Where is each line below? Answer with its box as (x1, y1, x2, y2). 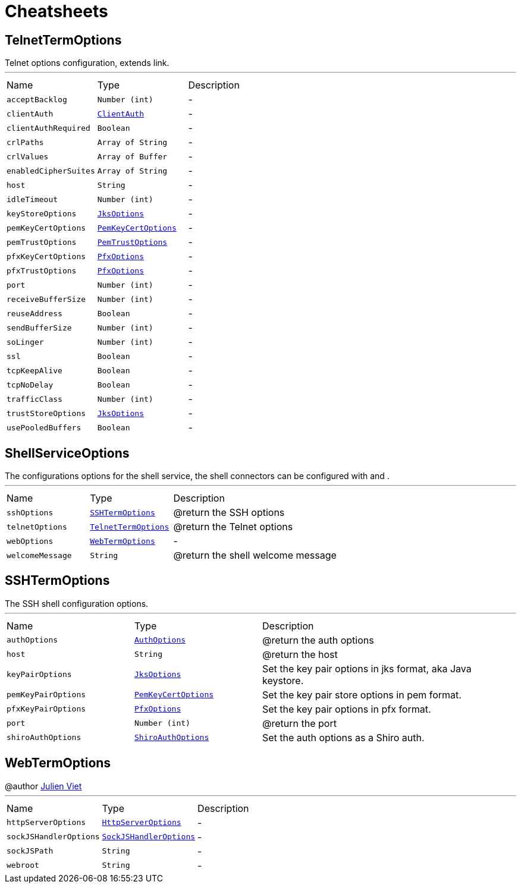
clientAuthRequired (7, 123, 90, 133)
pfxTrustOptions (7, 266, 77, 275)
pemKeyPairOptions (7, 690, 86, 700)
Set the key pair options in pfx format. (262, 703, 431, 715)
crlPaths (7, 137, 44, 147)
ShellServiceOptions (5, 445, 130, 461)
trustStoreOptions (7, 408, 86, 418)
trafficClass (7, 394, 62, 404)
